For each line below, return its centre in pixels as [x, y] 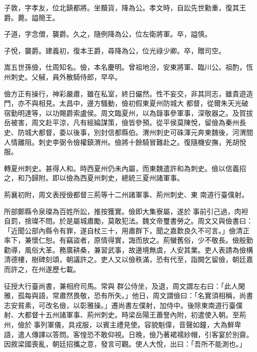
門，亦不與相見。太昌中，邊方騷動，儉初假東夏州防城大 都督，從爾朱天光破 [126, 103]
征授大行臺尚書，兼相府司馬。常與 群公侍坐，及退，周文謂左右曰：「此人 [121, 286]
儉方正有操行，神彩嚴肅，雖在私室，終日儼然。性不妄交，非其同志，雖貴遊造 [128, 93]
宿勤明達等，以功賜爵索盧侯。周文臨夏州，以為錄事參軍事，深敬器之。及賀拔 [128, 112]
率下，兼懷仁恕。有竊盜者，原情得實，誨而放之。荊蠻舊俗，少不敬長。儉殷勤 [128, 240]
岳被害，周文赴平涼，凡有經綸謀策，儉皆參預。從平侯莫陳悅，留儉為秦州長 [125, 122]
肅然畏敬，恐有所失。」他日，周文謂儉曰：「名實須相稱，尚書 [156, 295]
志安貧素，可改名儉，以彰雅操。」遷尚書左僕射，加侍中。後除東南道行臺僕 [123, 305]
